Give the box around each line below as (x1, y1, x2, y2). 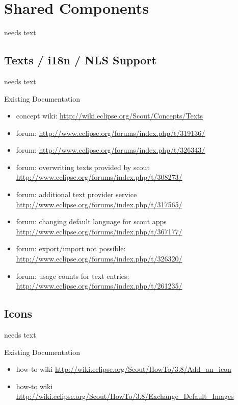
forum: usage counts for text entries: (16, 270, 129, 281)
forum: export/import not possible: (16, 243, 126, 254)
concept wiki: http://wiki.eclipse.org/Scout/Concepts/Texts (16, 110, 203, 121)
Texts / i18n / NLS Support (4, 52, 156, 68)
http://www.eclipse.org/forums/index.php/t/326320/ (16, 253, 182, 264)
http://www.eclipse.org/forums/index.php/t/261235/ (16, 280, 182, 291)
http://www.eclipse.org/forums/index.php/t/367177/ (16, 226, 182, 236)
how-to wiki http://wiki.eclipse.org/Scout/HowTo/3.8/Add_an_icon (16, 364, 231, 374)
